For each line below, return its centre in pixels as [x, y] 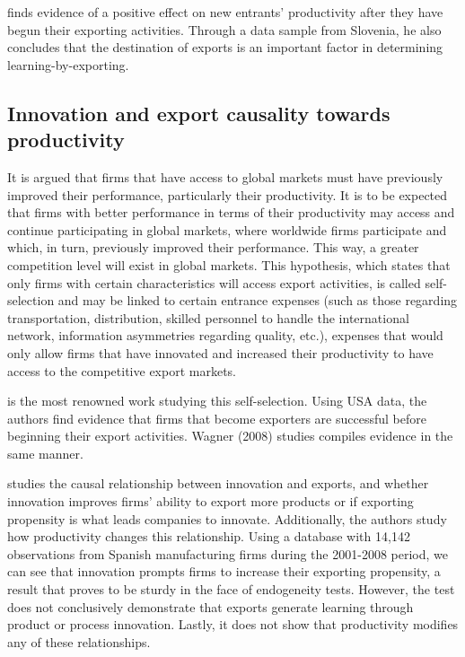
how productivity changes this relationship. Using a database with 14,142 [209, 536]
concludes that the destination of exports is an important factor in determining [225, 47]
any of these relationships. [79, 641]
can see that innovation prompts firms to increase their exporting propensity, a [224, 571]
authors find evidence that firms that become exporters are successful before [217, 418]
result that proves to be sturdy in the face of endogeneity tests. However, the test [231, 589]
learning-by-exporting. [68, 64]
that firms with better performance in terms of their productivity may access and [231, 212]
